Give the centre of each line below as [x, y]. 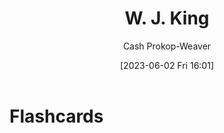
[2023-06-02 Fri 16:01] [167, 65]
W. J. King [167, 18]
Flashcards [56, 116]
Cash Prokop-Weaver [167, 46]
